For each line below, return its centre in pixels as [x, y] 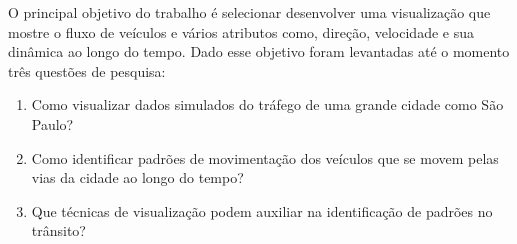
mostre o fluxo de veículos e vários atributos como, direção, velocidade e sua [241, 31]
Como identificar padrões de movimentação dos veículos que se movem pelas [265, 157]
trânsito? [58, 230]
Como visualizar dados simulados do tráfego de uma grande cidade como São [267, 104]
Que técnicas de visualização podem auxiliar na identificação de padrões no [262, 210]
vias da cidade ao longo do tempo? [137, 177]
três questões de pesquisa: [87, 70]
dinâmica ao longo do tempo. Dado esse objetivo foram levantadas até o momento [259, 51]
